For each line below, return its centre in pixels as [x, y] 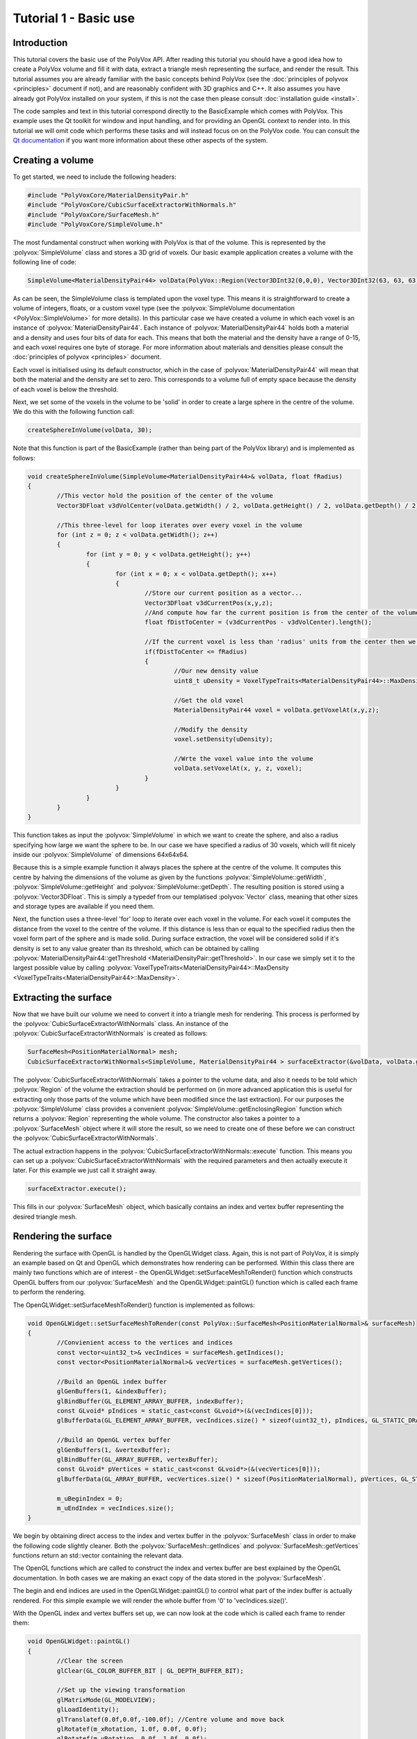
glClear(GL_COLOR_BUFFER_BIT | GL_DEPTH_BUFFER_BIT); [150, 1670]
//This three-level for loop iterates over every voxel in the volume [179, 525]
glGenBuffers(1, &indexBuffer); [112, 1392]
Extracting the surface [63, 997]
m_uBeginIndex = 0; [90, 1498]
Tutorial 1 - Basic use [74, 18]
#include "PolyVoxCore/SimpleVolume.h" [95, 225]
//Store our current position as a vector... [223, 593]
